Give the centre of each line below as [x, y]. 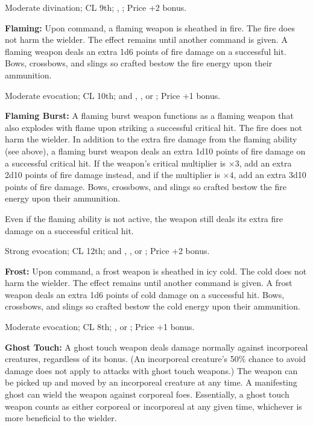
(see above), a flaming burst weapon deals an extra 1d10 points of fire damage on [155, 151]
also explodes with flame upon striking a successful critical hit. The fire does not [153, 127]
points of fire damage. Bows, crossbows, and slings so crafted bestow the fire [146, 186]
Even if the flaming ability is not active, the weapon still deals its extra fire [144, 218]
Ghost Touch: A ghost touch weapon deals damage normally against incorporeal [156, 347]
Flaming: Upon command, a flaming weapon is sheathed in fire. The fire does [150, 27]
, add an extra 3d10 [270, 175]
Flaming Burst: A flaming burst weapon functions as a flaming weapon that [149, 116]
